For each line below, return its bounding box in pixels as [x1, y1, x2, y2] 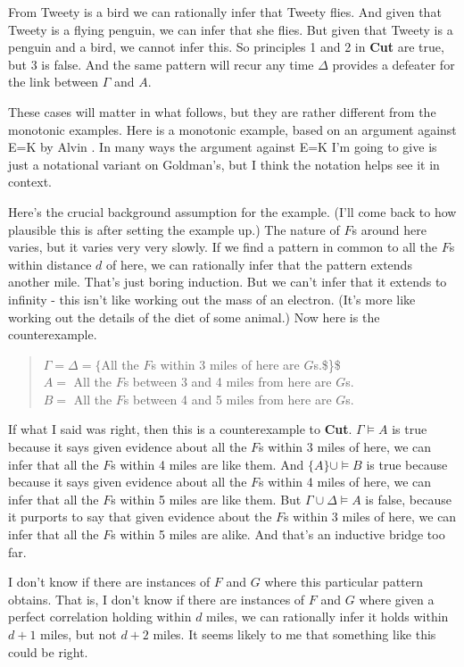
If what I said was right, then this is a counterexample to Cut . [8, 420, 352, 438]
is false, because [365, 489, 452, 508]
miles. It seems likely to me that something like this [153, 625, 436, 643]
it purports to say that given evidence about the [8, 507, 272, 526]
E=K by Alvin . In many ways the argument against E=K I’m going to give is [8, 138, 437, 156]
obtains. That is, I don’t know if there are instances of [8, 589, 305, 608]
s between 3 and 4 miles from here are [123, 372, 332, 391]
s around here [352, 220, 427, 238]
